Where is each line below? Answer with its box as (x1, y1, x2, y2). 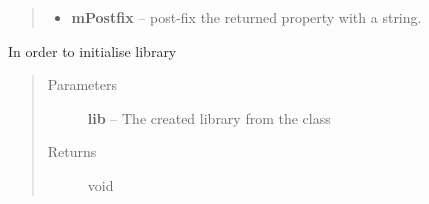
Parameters (47, 74, 117, 95)
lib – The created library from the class (87, 107, 331, 128)
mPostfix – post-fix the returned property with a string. (71, 7, 422, 27)
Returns (47, 141, 97, 162)
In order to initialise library (8, 40, 177, 61)
